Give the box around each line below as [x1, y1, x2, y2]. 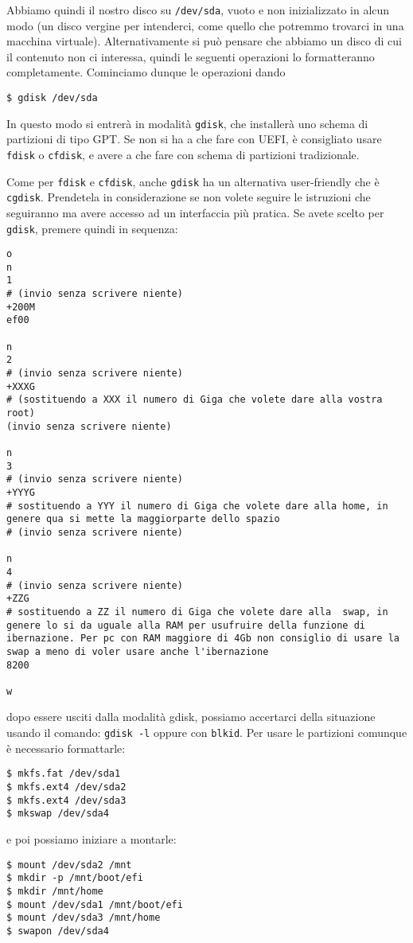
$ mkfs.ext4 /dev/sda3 [6, 794, 127, 806]
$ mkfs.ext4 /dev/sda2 [6, 781, 127, 793]
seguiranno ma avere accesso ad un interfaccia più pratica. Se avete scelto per [6, 204, 384, 220]
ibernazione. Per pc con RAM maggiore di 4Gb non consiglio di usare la [6, 633, 399, 645]
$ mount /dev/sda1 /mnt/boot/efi [6, 898, 183, 910]
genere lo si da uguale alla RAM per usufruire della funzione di [6, 619, 366, 631]
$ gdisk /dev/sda [6, 92, 98, 104]
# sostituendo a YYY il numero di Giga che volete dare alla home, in [6, 500, 388, 512]
